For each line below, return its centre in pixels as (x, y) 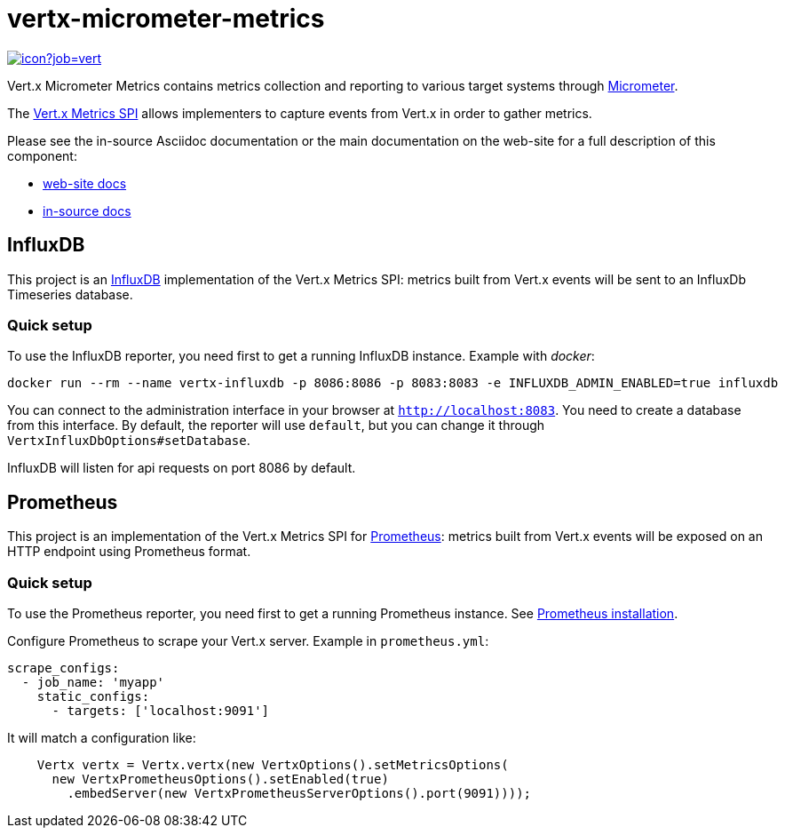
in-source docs (87, 211)
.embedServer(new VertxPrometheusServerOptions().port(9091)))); (299, 793)
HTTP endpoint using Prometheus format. (129, 552)
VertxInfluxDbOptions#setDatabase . (129, 441)
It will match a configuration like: (102, 737)
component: (42, 155)
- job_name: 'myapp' (93, 682)
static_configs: (93, 696)
